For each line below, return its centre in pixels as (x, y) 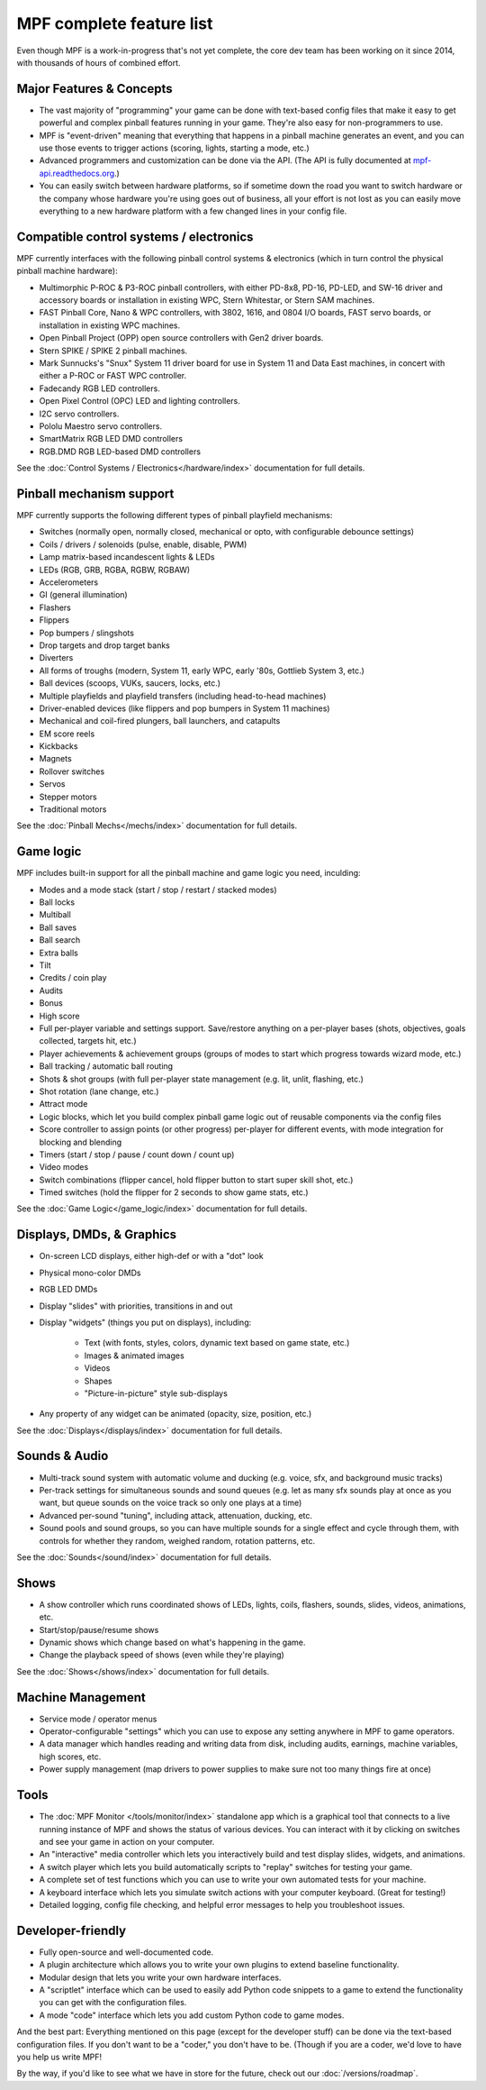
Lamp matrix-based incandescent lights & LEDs (127, 557)
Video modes (64, 1167)
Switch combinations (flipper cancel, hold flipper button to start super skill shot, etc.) (196, 1180)
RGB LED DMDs (68, 1290)
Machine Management (81, 1698)
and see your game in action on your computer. (127, 1841)
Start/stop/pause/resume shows (99, 1629)
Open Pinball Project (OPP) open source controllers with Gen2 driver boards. (181, 338)
